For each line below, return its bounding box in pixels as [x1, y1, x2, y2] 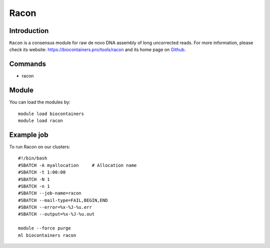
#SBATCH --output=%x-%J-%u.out [18, 211, 95, 217]
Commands [9, 60, 46, 68]
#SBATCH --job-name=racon [18, 190, 82, 196]
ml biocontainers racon [18, 232, 76, 238]
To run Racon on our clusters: [9, 143, 70, 149]
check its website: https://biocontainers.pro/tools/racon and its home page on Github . [9, 46, 186, 52]
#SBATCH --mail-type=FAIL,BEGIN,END [18, 197, 108, 203]
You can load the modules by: [9, 99, 71, 105]
